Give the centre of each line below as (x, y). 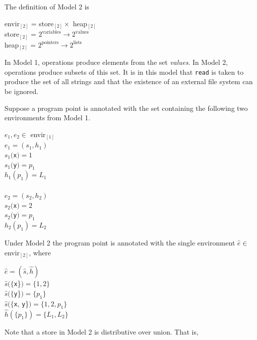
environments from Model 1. (47, 118)
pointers (50, 43)
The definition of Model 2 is (47, 6)
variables (51, 32)
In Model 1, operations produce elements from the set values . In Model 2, (116, 62)
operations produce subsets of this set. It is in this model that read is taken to (124, 72)
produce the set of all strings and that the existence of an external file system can (129, 81)
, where (40, 252)
